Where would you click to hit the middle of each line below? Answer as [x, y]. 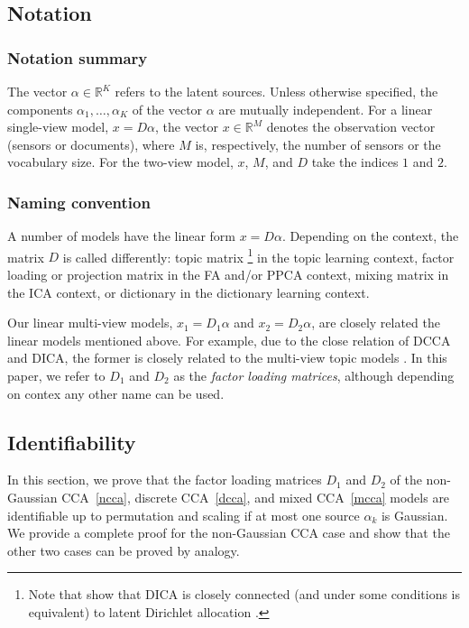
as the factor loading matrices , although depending [314, 375]
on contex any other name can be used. [116, 393]
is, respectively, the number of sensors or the [318, 144]
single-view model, [58, 127]
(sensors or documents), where [91, 144]
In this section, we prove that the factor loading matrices [165, 480]
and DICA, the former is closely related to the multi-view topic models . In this [227, 358]
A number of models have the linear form [121, 236]
